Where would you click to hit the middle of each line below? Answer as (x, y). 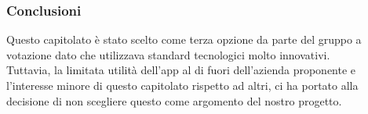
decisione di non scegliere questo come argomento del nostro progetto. (174, 100)
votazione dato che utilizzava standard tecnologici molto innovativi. (168, 54)
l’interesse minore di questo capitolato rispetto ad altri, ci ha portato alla (182, 85)
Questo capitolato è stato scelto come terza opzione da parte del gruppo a (184, 39)
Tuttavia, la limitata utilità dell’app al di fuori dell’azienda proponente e (181, 70)
